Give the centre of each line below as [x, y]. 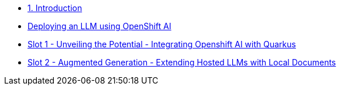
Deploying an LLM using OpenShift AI [99, 26]
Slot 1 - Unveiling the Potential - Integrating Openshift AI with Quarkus [162, 44]
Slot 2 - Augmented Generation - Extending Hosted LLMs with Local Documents [182, 62]
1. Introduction [55, 8]
